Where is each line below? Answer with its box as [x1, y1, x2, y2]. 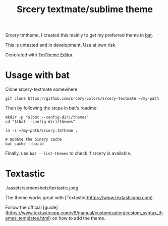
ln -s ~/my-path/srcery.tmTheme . [5, 128, 78, 133]
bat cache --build [5, 141, 44, 146]
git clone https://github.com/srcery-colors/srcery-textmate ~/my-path [5, 96, 159, 101]
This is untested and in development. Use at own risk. [5, 42, 117, 48]
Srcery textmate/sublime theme [17, 4, 153, 15]
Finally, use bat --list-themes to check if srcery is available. [5, 150, 132, 157]
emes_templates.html [5, 215, 49, 221]
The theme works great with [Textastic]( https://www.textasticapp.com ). [5, 195, 154, 201]
